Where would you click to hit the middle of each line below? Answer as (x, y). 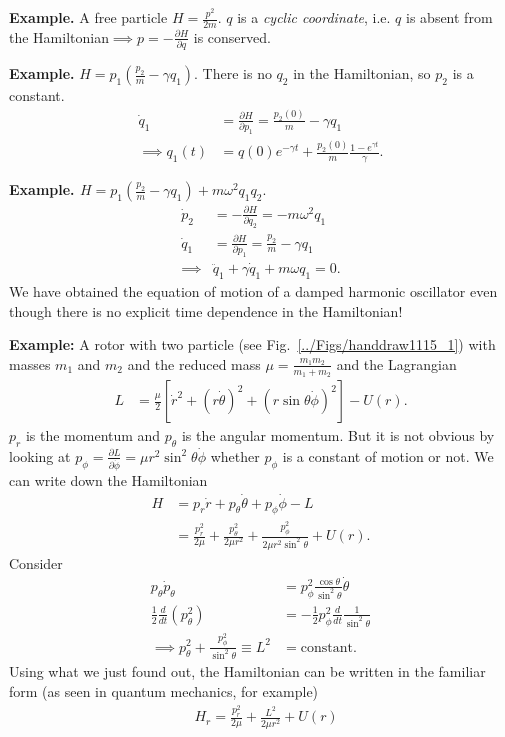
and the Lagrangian (396, 363)
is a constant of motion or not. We (388, 455)
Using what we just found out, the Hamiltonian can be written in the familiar (247, 671)
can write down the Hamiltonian (108, 479)
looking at (40, 455)
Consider (36, 563)
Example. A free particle (88, 17)
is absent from (449, 17)
